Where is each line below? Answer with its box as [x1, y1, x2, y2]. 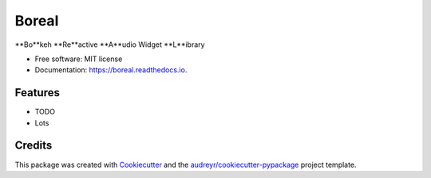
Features [14, 86, 60, 99]
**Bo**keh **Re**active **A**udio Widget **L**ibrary [14, 40, 205, 49]
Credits [14, 139, 53, 153]
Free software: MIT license [34, 54, 123, 64]
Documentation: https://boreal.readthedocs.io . [34, 65, 188, 75]
